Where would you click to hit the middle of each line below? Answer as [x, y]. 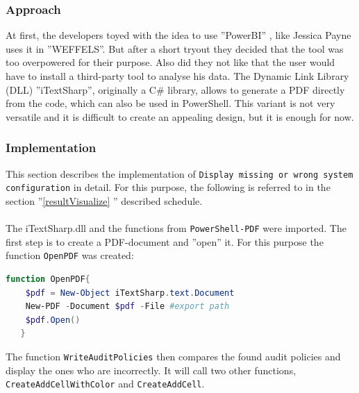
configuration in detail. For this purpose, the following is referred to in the [168, 187]
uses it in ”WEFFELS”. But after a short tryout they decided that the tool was [175, 48]
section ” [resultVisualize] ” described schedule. [104, 200]
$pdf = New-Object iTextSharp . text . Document [130, 293]
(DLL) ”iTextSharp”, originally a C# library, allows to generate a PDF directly [175, 89]
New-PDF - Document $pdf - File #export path [127, 307]
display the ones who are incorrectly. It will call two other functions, [151, 370]
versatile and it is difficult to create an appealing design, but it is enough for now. [180, 116]
